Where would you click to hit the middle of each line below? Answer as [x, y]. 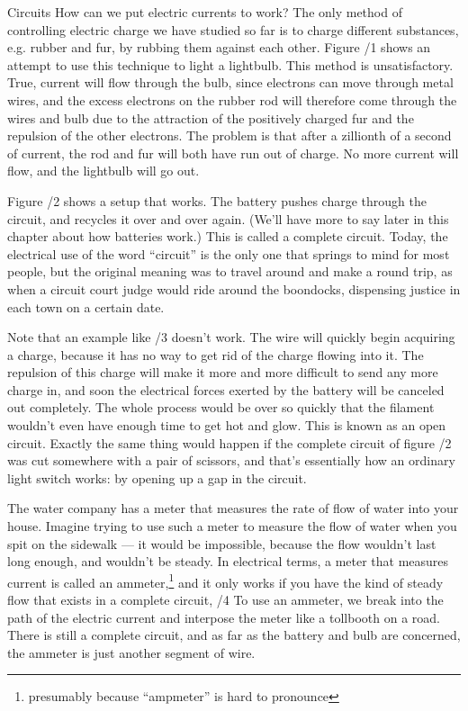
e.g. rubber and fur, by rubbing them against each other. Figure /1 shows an [219, 47]
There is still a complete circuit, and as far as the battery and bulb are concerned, [234, 635]
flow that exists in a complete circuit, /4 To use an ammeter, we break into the [225, 600]
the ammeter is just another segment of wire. [131, 652]
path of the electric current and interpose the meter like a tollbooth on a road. [224, 617]
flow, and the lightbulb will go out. [103, 171]
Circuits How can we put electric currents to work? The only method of [205, 12]
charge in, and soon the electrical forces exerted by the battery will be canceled [226, 389]
